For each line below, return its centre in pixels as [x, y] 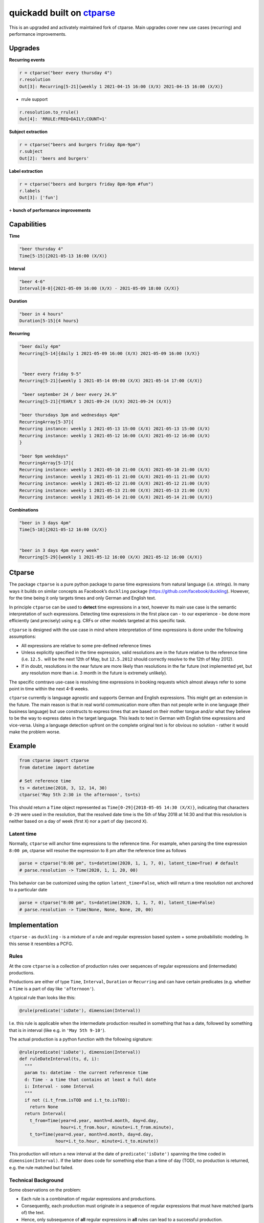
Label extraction [26, 171]
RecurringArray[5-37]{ [46, 422]
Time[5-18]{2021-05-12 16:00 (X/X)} [63, 530]
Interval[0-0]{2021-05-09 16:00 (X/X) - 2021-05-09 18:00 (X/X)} [99, 288]
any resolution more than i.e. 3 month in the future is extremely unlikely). [94, 673]
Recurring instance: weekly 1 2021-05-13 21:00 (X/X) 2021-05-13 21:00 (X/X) [115, 490]
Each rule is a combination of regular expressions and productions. [89, 1199]
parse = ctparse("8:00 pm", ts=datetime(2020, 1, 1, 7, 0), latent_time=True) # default [129, 863]
